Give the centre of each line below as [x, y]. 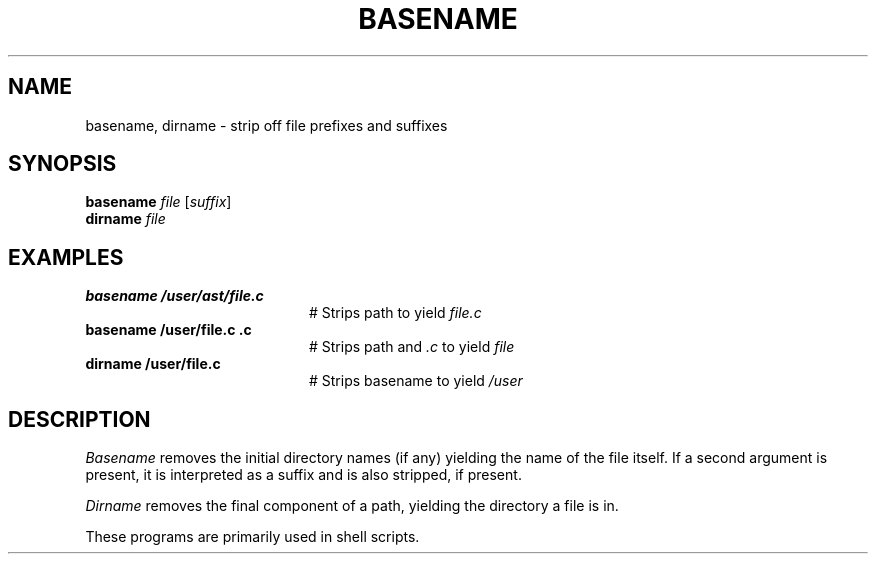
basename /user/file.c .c [168, 330]
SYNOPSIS [62, 164]
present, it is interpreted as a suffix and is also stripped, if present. [303, 475]
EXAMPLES [66, 257]
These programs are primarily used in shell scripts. [252, 537]
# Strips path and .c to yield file [412, 347]
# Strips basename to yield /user [416, 381]
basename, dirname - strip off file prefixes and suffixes [266, 125]
